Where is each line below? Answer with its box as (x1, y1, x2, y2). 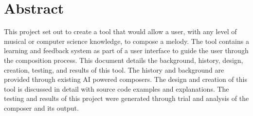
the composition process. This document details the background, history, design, (4, 55, 243, 65)
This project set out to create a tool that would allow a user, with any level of (4, 26, 237, 37)
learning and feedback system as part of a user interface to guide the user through (4, 45, 249, 56)
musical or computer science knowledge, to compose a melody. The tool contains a (4, 36, 249, 46)
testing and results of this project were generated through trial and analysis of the (4, 93, 249, 103)
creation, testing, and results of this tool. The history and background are (4, 64, 224, 75)
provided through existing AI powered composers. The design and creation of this (4, 74, 247, 84)
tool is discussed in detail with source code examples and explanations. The (4, 83, 229, 94)
